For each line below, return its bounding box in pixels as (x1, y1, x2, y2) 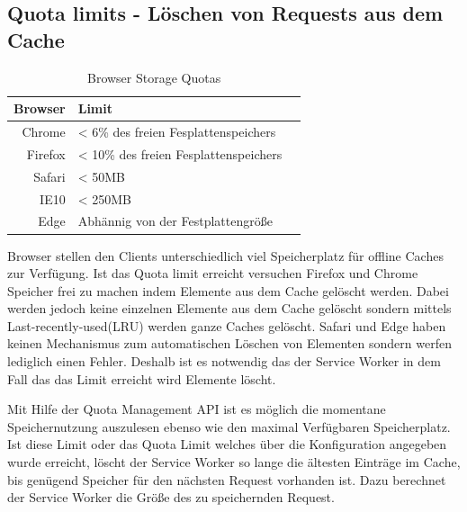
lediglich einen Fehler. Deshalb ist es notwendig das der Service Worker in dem (7, 352, 441, 371)
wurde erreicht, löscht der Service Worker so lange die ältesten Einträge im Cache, (7, 453, 461, 472)
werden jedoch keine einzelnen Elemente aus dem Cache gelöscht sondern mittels (7, 299, 452, 318)
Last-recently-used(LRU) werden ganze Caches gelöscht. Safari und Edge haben (7, 316, 446, 335)
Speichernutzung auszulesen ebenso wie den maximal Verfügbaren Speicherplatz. (7, 417, 451, 436)
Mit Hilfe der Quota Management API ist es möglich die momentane (7, 400, 386, 418)
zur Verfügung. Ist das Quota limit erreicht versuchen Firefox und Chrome (7, 264, 418, 283)
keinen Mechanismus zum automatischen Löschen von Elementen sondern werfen (7, 334, 452, 353)
